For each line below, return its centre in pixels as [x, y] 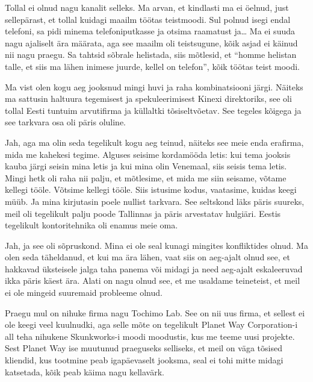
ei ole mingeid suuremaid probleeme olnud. [84, 293]
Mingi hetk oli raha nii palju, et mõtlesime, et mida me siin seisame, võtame [146, 177]
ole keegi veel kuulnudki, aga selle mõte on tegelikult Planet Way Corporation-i [151, 324]
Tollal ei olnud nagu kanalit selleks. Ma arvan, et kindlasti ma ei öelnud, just [147, 7]
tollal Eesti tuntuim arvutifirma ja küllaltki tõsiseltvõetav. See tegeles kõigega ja [153, 110]
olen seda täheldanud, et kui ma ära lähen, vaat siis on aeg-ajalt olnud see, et [147, 257]
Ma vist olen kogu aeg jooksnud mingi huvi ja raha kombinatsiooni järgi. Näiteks [154, 86]
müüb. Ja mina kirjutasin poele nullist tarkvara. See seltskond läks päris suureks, [155, 201]
